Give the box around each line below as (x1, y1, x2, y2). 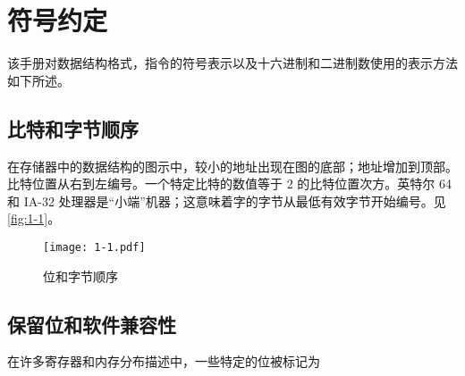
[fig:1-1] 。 (7, 209, 61, 228)
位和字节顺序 (43, 266, 118, 285)
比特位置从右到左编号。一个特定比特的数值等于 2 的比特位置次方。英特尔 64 (7, 174, 452, 193)
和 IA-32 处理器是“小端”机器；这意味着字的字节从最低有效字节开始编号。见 (7, 191, 446, 210)
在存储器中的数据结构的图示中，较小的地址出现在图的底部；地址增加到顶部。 (7, 156, 458, 175)
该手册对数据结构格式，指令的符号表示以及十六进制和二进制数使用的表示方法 (7, 54, 458, 72)
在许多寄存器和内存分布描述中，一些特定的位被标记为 (7, 352, 320, 371)
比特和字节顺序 (7, 114, 139, 142)
